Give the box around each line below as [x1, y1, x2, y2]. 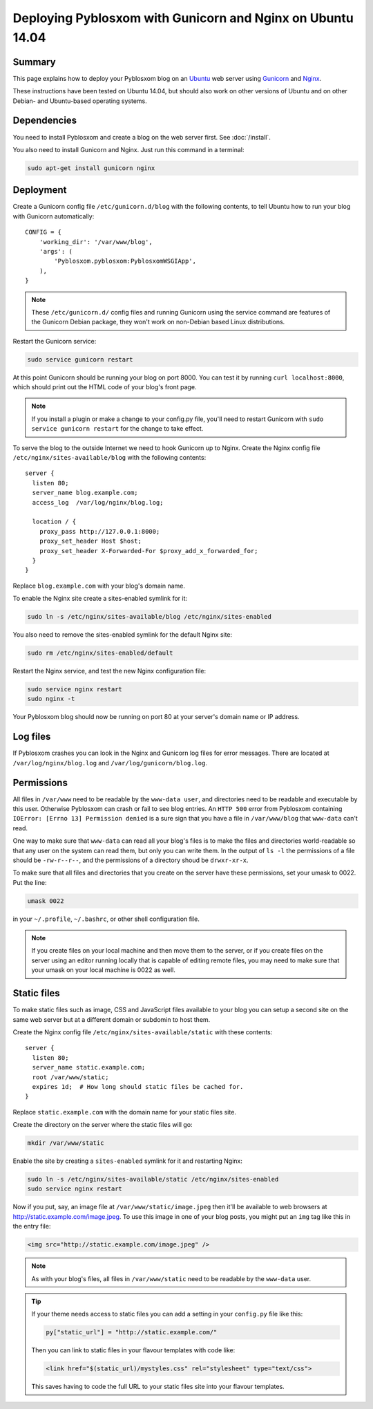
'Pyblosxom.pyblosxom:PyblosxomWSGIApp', [54, 257, 197, 265]
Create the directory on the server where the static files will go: [12, 1121, 193, 1129]
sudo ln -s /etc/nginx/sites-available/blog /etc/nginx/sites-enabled [27, 613, 272, 621]
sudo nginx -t [27, 695, 75, 703]
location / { [32, 518, 77, 525]
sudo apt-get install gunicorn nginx [27, 164, 155, 172]
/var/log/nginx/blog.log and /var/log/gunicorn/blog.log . [12, 758, 207, 767]
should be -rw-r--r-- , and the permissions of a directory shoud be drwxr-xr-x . [12, 856, 249, 864]
